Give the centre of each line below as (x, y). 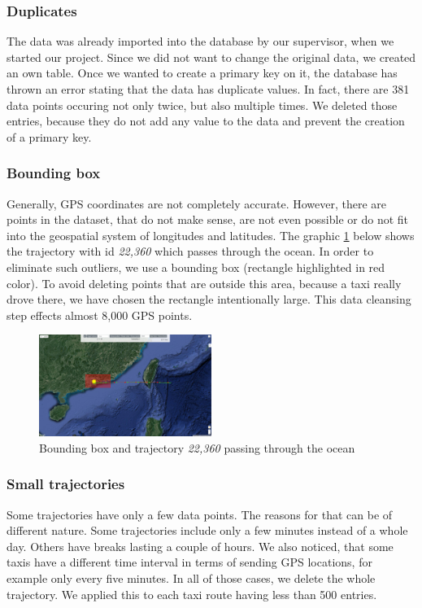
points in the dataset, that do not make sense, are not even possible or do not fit (208, 219)
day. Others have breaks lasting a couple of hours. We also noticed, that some (200, 546)
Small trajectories (66, 484)
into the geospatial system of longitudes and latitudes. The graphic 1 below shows (211, 235)
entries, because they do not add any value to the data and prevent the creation (206, 121)
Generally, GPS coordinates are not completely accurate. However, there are (196, 203)
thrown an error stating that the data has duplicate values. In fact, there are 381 (208, 89)
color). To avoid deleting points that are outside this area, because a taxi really (204, 283)
